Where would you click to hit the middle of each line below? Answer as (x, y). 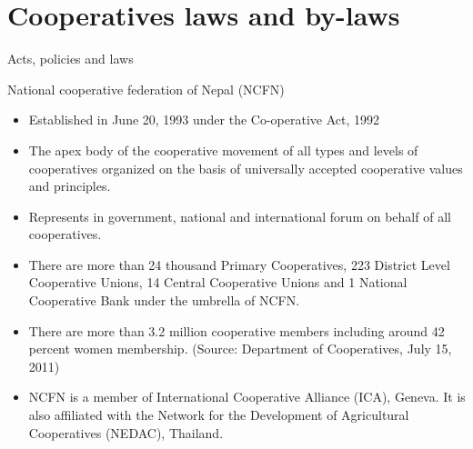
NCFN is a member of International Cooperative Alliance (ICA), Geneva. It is (247, 397)
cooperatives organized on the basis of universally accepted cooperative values (246, 168)
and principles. (70, 186)
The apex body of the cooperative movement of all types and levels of (223, 150)
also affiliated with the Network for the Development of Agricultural (219, 415)
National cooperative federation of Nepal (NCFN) (146, 89)
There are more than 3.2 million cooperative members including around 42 (236, 330)
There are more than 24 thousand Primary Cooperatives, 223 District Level (239, 264)
